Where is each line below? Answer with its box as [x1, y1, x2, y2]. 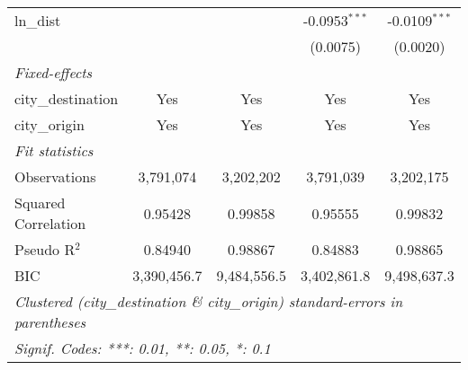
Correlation [14, 213, 86, 233]
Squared [14, 192, 66, 213]
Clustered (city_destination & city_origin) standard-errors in [14, 291, 403, 312]
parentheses [14, 312, 86, 332]
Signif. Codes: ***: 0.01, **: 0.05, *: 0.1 [14, 338, 271, 358]
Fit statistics [14, 140, 94, 161]
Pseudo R [14, 239, 76, 260]
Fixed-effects [14, 62, 93, 83]
